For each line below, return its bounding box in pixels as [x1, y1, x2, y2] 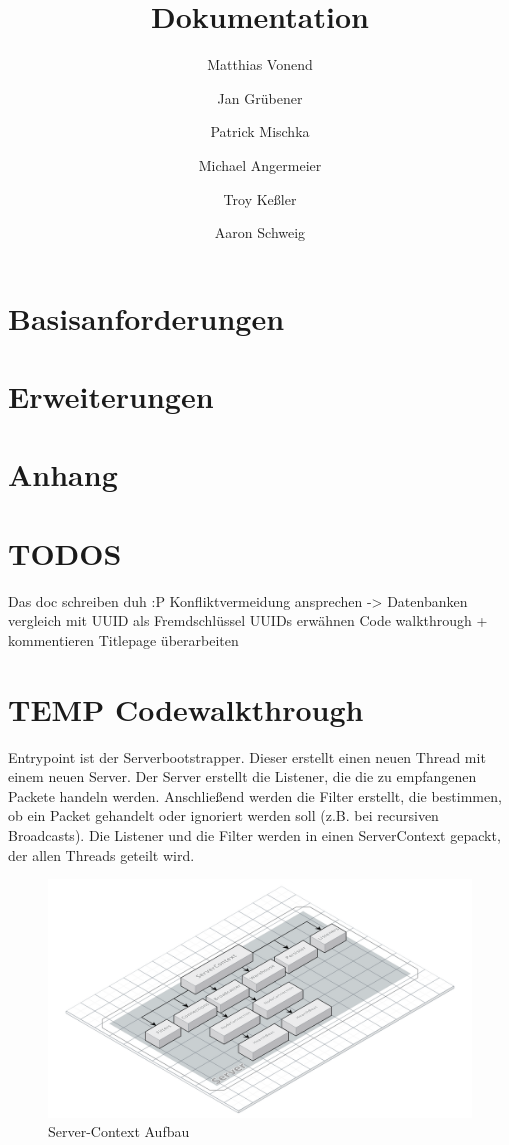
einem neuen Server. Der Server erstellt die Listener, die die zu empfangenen [8, 766, 477, 787]
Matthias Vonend [207, 54, 313, 75]
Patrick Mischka [210, 121, 310, 142]
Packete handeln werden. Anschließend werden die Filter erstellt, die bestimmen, [8, 785, 502, 806]
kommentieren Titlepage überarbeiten [8, 629, 239, 650]
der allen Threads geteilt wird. [8, 844, 195, 865]
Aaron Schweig [214, 222, 306, 243]
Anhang [8, 454, 118, 495]
